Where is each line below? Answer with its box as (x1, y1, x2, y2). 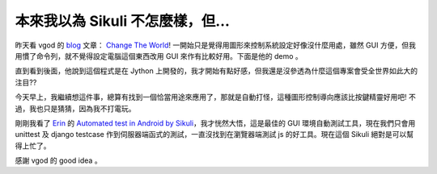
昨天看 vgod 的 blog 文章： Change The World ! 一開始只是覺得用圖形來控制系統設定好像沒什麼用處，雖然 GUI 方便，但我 (15, 40, 416, 50)
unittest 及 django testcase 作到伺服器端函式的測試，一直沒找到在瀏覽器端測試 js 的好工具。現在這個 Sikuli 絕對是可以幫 (15, 130, 414, 139)
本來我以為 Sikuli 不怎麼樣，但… (15, 12, 231, 30)
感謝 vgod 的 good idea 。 (15, 155, 102, 165)
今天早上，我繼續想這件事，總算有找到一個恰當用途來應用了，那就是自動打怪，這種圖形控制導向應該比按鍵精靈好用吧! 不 (15, 93, 416, 102)
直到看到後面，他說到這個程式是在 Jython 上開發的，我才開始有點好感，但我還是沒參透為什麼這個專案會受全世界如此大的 (15, 66, 418, 76)
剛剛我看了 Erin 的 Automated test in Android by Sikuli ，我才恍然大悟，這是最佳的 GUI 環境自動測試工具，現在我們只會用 (15, 118, 416, 128)
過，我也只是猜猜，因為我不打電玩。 (15, 103, 136, 113)
